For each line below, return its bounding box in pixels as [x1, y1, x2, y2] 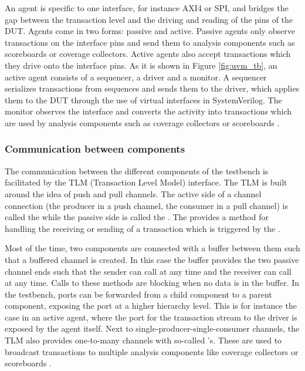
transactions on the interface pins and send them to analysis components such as [5, 36, 295, 48]
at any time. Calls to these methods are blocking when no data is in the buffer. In [5, 276, 300, 289]
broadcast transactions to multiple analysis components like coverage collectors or [5, 345, 299, 357]
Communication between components [5, 141, 185, 156]
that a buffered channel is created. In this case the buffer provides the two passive [5, 253, 299, 265]
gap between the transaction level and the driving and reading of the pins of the [5, 13, 293, 25]
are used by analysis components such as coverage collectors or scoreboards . [5, 116, 280, 129]
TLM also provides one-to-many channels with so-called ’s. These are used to [5, 334, 282, 346]
